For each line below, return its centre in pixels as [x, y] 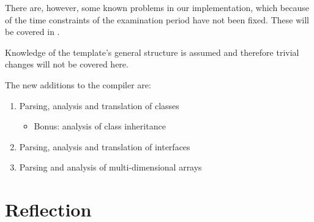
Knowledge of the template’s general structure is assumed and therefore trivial [152, 52]
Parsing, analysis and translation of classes [99, 105]
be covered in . [32, 32]
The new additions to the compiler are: [78, 84]
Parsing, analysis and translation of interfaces [105, 146]
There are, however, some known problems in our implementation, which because [157, 7]
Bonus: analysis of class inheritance [100, 126]
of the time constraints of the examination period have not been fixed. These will [157, 19]
